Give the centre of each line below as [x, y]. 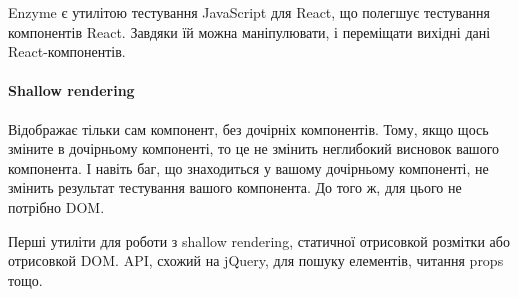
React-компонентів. [67, 51]
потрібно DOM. [56, 206]
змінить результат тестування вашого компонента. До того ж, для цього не [235, 187]
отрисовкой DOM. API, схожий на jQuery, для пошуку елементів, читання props [256, 260]
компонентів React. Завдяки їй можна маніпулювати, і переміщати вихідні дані [249, 31]
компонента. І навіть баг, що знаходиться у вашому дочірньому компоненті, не [248, 167]
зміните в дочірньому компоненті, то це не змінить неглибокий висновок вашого [254, 148]
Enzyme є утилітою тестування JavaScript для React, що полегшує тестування [249, 12]
